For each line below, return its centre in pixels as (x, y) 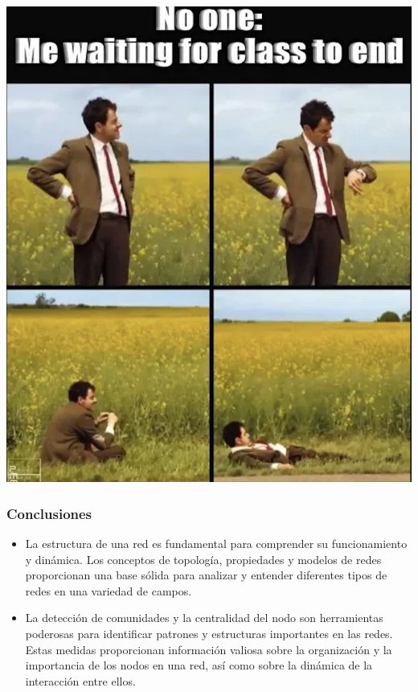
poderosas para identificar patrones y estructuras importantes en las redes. (209, 633)
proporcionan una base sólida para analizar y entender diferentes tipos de (206, 575)
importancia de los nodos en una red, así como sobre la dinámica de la (199, 665)
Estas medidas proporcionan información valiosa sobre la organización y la (209, 649)
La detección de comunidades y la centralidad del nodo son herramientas (204, 618)
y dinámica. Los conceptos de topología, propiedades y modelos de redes (203, 559)
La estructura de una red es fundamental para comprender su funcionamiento (216, 543)
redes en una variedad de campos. (109, 590)
